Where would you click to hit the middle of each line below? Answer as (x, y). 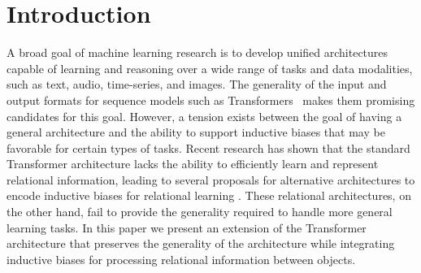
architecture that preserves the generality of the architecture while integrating (201, 243)
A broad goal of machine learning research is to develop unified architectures (197, 52)
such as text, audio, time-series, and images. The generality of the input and (197, 84)
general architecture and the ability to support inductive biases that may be (196, 132)
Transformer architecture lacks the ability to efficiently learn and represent (193, 164)
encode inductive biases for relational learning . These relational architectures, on (209, 195)
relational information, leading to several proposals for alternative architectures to (211, 179)
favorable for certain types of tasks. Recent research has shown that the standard (208, 147)
